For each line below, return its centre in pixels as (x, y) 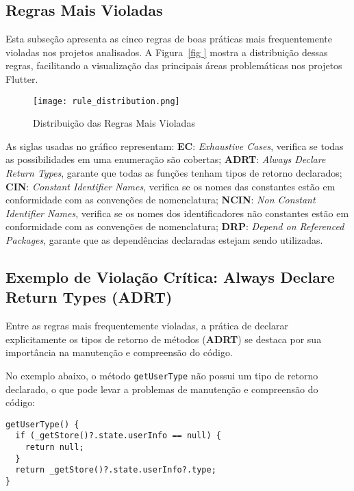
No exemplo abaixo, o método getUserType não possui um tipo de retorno (162, 375)
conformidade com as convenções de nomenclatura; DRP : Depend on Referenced (175, 226)
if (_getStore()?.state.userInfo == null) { (118, 436)
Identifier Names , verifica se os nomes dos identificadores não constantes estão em (177, 213)
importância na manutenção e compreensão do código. (119, 352)
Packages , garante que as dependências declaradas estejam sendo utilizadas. (164, 239)
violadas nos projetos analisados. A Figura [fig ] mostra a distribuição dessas (167, 52)
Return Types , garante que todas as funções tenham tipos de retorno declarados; (174, 173)
